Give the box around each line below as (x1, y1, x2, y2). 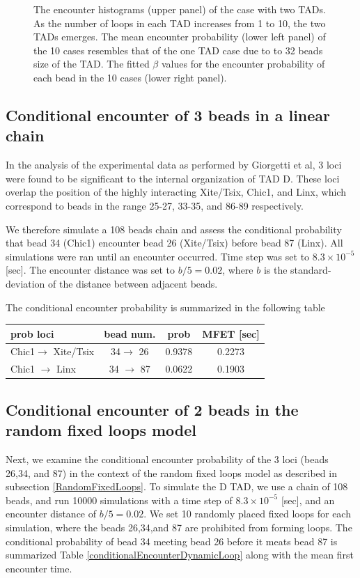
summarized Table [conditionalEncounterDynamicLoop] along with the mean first (6, 547, 354, 562)
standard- (290, 263, 331, 277)
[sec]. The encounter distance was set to (6, 263, 175, 277)
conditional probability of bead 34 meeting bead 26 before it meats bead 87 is (6, 533, 338, 548)
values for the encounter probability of (161, 56, 325, 71)
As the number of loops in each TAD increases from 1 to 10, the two (33, 15, 326, 30)
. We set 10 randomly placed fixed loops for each (143, 506, 351, 521)
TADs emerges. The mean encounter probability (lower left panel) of (33, 29, 326, 44)
